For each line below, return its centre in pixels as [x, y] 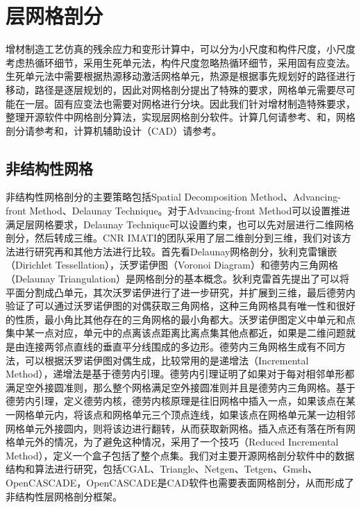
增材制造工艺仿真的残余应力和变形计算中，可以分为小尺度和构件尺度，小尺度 [180, 49]
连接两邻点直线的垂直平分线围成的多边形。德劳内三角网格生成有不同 [180, 347]
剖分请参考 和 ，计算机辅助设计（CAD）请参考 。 [114, 130]
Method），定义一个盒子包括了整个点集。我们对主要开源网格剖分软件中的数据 [180, 455]
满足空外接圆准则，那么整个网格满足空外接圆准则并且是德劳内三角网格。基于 [180, 387]
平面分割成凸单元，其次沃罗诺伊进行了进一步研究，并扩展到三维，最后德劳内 [180, 292]
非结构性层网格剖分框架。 [64, 496]
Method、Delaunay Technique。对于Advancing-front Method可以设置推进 [190, 211]
